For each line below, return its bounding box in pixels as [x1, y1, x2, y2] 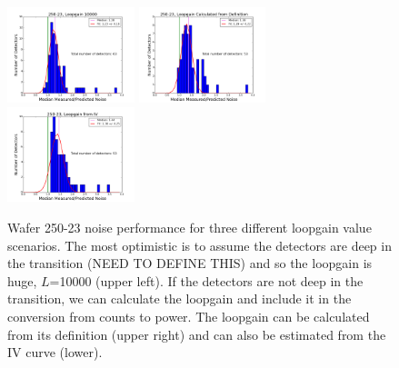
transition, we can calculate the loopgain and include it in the [7, 289, 352, 308]
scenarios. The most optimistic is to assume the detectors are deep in [7, 235, 392, 254]
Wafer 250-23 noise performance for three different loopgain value [7, 218, 372, 237]
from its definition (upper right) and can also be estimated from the [7, 324, 386, 343]
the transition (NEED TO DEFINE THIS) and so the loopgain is [7, 254, 373, 273]
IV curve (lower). [7, 343, 103, 362]
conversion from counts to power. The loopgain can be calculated [7, 307, 370, 325]
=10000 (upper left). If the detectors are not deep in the [49, 271, 364, 290]
